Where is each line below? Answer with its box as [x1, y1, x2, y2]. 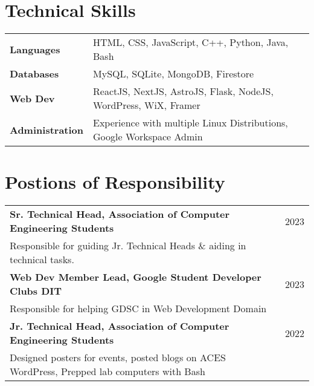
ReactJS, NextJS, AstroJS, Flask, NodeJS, [93, 84, 274, 99]
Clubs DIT [10, 284, 62, 298]
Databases [10, 67, 59, 81]
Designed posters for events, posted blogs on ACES [10, 350, 226, 365]
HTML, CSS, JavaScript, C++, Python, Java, [93, 35, 289, 50]
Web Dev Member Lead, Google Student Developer [10, 270, 261, 284]
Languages [10, 42, 60, 56]
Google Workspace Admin [93, 129, 203, 144]
